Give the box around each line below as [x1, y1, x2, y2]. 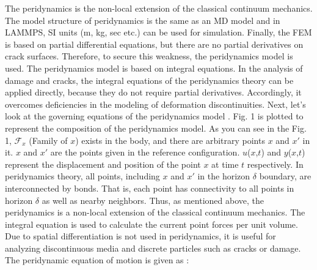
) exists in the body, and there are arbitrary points [75, 133, 265, 146]
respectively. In [247, 157, 304, 170]
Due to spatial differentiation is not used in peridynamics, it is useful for [5, 230, 276, 242]
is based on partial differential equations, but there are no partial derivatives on [5, 37, 304, 50]
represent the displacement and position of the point [5, 157, 201, 170]
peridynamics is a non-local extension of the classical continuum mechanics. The [5, 206, 305, 219]
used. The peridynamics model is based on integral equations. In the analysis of [5, 61, 303, 74]
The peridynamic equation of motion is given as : [5, 253, 189, 266]
